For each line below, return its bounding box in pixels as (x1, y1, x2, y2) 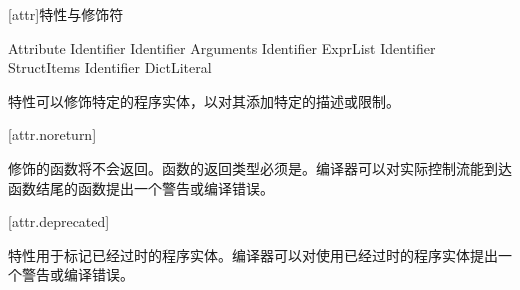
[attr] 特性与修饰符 (8, 4, 124, 24)
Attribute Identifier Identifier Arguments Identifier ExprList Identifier (8, 37, 436, 58)
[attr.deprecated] (8, 211, 110, 232)
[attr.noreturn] (8, 124, 97, 145)
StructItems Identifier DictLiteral (8, 57, 212, 78)
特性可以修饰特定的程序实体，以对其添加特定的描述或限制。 (8, 90, 400, 111)
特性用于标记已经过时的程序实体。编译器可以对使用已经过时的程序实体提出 (8, 244, 498, 265)
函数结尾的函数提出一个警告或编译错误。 (8, 177, 274, 198)
